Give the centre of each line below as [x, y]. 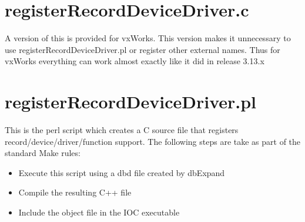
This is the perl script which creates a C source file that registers [122, 130]
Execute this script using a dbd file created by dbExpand [122, 172]
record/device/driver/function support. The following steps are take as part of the [153, 141]
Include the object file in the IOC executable [99, 212]
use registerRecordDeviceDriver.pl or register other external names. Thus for [143, 49]
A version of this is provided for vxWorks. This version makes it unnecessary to [148, 38]
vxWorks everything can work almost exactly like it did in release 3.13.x [135, 61]
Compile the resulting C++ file [75, 192]
